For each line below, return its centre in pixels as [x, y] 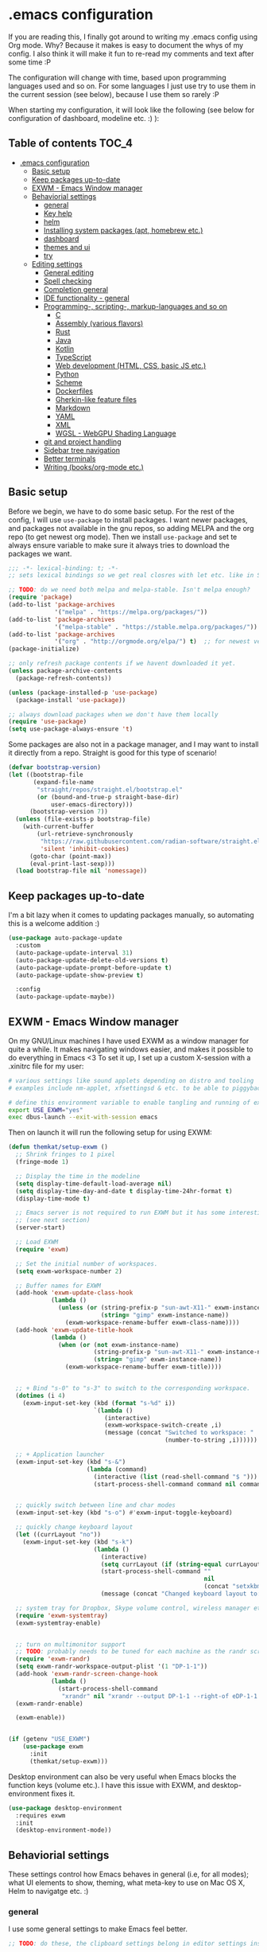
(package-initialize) [44, 649]
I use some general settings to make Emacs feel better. [98, 1929]
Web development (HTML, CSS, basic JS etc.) [131, 365]
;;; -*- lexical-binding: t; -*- [64, 568]
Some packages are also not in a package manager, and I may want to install [133, 744]
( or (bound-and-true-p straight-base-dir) [108, 797]
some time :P [30, 62]
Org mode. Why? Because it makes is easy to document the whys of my [126, 45]
